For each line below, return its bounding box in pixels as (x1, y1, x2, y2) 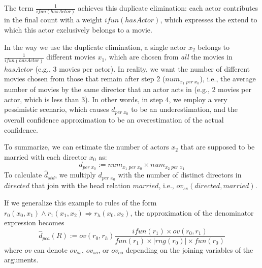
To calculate (4, 169, 42, 180)
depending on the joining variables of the (125, 244, 253, 255)
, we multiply (55, 169, 96, 180)
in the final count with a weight (4, 14, 103, 25)
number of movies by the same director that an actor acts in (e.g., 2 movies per (4, 83, 251, 94)
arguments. (4, 254, 39, 265)
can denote (34, 244, 68, 255)
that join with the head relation (31, 180, 130, 191)
